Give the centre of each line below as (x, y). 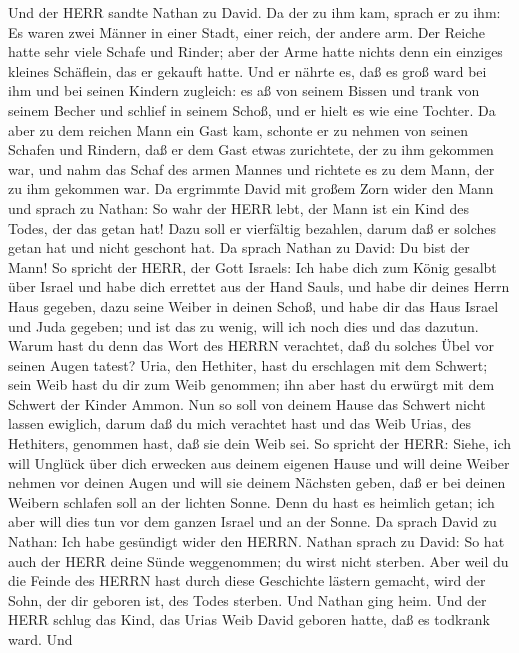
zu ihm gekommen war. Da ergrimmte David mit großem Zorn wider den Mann (251, 188)
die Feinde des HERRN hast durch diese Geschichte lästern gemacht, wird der (247, 580)
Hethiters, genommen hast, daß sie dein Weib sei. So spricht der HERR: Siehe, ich (260, 443)
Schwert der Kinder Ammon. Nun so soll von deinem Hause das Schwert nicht (247, 403)
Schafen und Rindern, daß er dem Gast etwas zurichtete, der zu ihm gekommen (251, 149)
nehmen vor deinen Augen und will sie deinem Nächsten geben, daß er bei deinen (257, 482)
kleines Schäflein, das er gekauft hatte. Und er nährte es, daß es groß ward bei (247, 70)
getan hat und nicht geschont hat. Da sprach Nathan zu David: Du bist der (239, 247)
